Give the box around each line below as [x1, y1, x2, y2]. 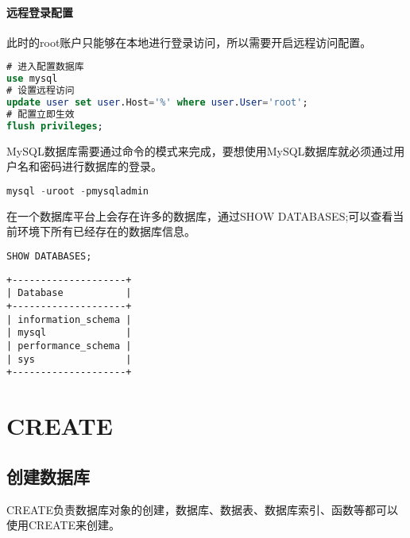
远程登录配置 [6, 3, 73, 20]
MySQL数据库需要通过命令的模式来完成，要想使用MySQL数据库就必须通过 [6, 142, 394, 159]
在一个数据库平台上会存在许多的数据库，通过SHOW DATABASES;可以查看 [6, 207, 393, 224]
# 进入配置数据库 [6, 61, 84, 73]
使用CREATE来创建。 [6, 517, 120, 533]
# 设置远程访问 [6, 85, 75, 97]
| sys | [6, 353, 132, 365]
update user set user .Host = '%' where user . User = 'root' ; [6, 97, 308, 109]
